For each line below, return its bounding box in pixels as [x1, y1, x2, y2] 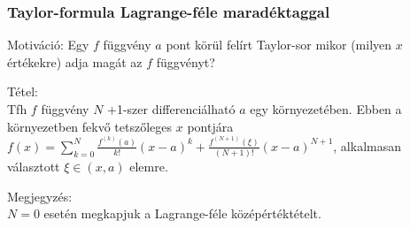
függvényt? [156, 52, 215, 71]
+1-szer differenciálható [107, 100, 236, 118]
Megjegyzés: [7, 186, 73, 205]
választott [7, 157, 60, 176]
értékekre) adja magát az [7, 52, 143, 71]
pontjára [187, 117, 234, 135]
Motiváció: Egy [7, 35, 89, 54]
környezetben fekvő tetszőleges [7, 117, 173, 135]
